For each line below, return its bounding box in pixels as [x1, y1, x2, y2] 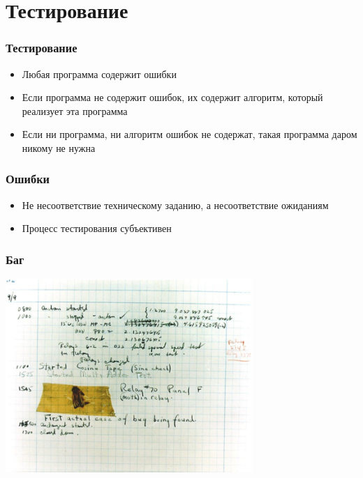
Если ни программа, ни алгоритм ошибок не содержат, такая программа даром [22, 127, 357, 141]
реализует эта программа [22, 103, 128, 118]
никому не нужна [22, 140, 96, 155]
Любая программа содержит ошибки [22, 66, 177, 81]
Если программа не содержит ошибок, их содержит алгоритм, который [22, 90, 323, 105]
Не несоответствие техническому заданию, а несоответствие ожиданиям [22, 197, 329, 212]
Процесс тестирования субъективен [22, 221, 172, 236]
